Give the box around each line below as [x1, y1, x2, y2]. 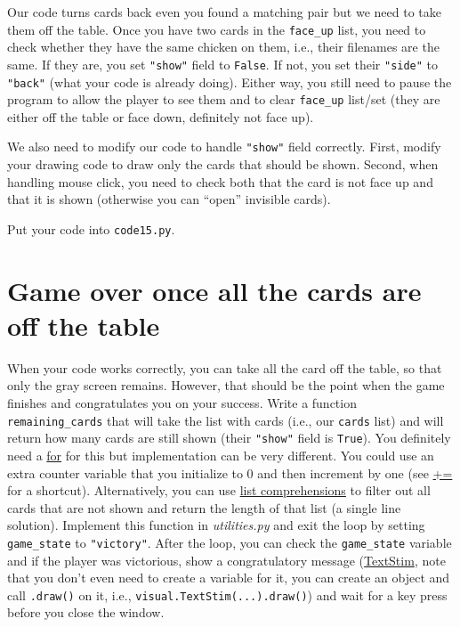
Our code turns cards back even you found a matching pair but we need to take [7, 3, 441, 20]
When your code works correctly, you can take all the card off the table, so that [7, 358, 442, 377]
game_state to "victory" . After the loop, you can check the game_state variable [7, 533, 452, 551]
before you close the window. [7, 603, 165, 622]
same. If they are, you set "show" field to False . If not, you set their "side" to [7, 54, 439, 73]
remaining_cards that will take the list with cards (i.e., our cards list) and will [7, 411, 444, 429]
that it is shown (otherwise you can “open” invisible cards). [7, 190, 331, 208]
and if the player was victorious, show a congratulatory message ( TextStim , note [7, 550, 446, 569]
